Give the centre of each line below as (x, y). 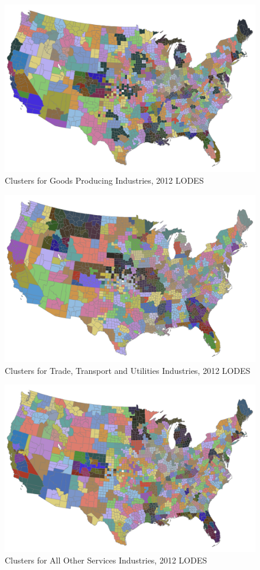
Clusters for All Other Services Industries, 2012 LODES (106, 560)
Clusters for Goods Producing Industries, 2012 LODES (104, 180)
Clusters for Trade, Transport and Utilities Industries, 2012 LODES (128, 370)
